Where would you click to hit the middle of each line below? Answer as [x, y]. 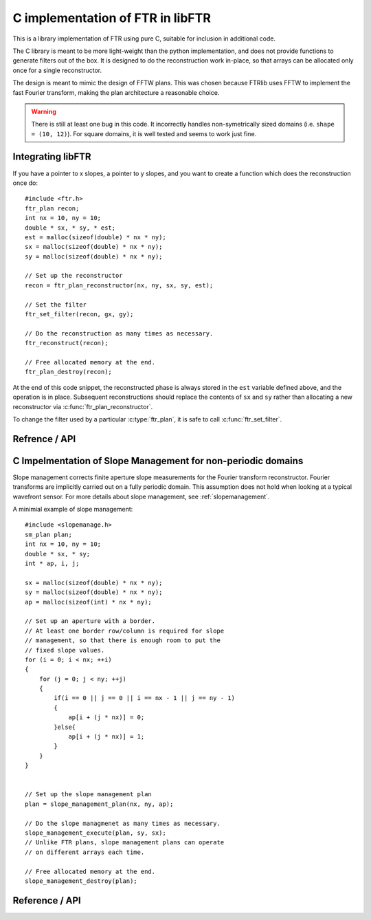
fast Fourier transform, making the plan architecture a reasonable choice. [116, 92]
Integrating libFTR [52, 157]
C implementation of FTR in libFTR [112, 18]
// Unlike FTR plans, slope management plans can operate [125, 843]
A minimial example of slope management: [73, 510]
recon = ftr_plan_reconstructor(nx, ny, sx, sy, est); [119, 285]
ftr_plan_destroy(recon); [69, 372]
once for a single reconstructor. [57, 70]
